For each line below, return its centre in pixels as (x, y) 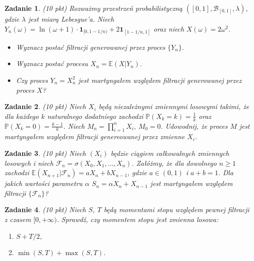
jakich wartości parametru (44, 183)
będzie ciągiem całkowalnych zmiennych (170, 153)
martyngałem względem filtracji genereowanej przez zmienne (95, 136)
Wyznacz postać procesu (52, 63)
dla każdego (22, 116)
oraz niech (169, 28)
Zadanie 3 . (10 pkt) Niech (45, 153)
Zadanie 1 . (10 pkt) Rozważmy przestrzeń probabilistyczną (93, 8)
